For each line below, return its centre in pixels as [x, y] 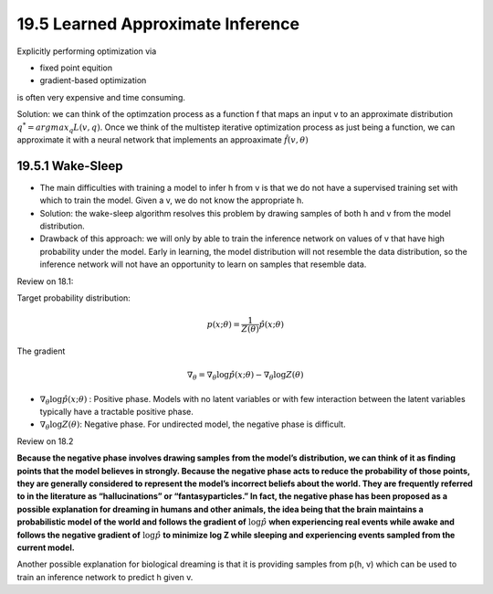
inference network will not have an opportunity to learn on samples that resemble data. [203, 264]
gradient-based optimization [93, 80]
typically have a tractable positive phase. [116, 412]
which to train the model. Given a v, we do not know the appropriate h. [172, 200]
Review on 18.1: [45, 281]
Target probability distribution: [74, 298]
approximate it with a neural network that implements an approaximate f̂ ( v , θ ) [163, 139]
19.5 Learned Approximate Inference [158, 24]
